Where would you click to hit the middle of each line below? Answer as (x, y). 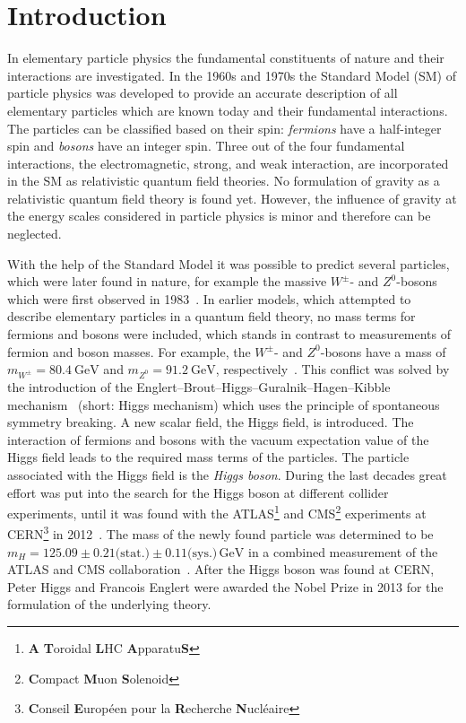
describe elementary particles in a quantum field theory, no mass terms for (211, 316)
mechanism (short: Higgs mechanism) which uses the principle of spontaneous (224, 404)
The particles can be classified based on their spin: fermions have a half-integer (224, 128)
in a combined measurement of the (343, 551)
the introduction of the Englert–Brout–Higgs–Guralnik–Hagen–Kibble (199, 386)
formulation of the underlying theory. (109, 604)
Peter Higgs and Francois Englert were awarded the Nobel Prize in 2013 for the (225, 586)
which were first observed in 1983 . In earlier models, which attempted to (209, 298)
